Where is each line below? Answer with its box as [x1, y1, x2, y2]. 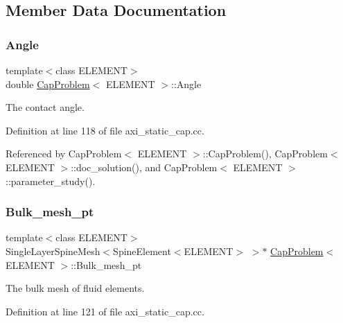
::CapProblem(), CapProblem [202, 146, 328, 161]
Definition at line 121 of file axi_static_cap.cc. [6, 304, 204, 318]
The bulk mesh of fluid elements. [6, 281, 145, 295]
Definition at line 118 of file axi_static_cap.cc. [6, 123, 204, 137]
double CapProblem [6, 76, 90, 91]
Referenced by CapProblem [6, 146, 122, 161]
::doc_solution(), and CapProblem [71, 159, 218, 174]
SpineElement [113, 243, 171, 258]
